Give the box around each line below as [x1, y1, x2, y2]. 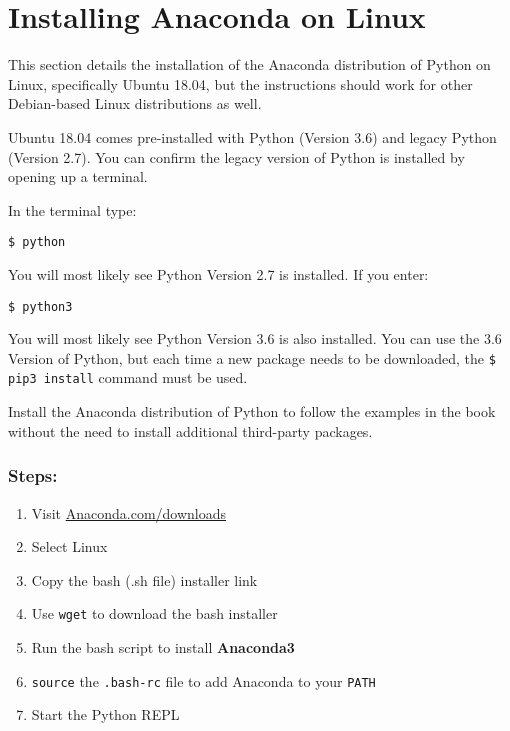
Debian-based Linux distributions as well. [8, 93, 262, 114]
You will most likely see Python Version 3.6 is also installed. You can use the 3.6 [8, 328, 502, 349]
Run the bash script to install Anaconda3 [31, 636, 295, 657]
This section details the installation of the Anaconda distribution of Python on [8, 54, 491, 75]
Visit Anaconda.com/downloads [31, 502, 227, 523]
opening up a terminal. [8, 166, 148, 187]
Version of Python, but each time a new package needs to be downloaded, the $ [8, 347, 496, 368]
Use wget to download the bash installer [31, 603, 278, 624]
